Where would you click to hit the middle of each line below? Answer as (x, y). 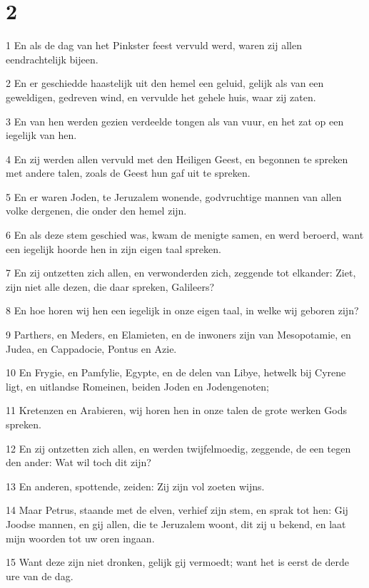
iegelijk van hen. (41, 135)
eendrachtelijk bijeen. (52, 59)
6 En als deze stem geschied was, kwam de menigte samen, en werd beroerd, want (185, 235)
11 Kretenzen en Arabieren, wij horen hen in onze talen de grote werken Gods (176, 410)
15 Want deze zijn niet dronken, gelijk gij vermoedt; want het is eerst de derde (177, 562)
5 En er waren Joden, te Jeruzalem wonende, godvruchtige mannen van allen (174, 196)
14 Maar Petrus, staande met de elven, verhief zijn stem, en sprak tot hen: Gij (177, 510)
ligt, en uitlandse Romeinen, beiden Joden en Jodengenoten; (137, 386)
